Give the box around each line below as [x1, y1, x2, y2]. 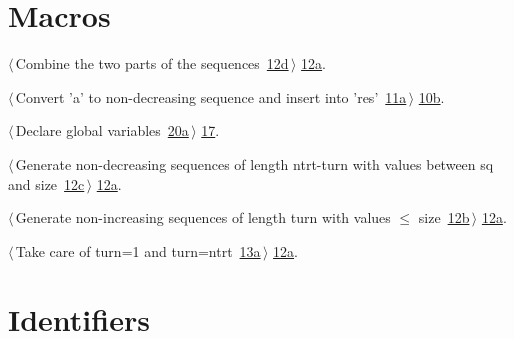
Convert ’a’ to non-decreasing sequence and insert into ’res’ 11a [15, 86, 407, 107]
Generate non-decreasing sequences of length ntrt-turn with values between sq [15, 153, 494, 174]
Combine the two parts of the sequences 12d [15, 53, 289, 74]
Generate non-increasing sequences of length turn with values [15, 207, 391, 228]
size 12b [418, 207, 470, 228]
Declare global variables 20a [15, 120, 189, 141]
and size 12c [8, 173, 85, 194]
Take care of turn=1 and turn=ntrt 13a [15, 240, 261, 261]
